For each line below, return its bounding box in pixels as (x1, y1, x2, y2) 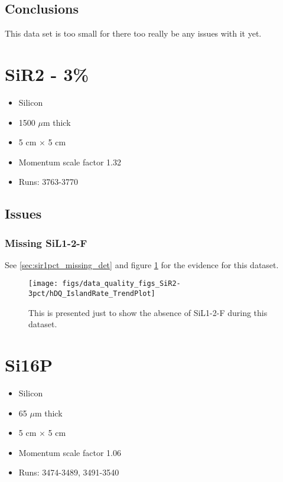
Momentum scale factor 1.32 (18, 155, 121, 168)
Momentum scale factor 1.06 (18, 446, 121, 458)
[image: (28, 279, 58, 288)
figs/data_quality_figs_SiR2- (62, 279, 181, 288)
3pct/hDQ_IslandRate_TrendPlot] (28, 289, 155, 298)
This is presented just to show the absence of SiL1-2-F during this (28, 306, 268, 318)
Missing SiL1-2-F (5, 235, 87, 250)
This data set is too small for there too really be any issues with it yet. (5, 27, 262, 40)
